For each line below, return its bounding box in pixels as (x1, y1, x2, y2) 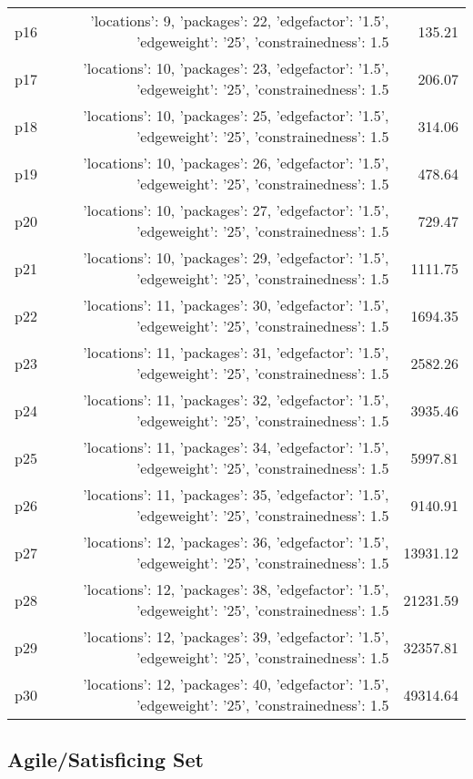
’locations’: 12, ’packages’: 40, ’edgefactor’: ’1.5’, (83, 673, 389, 694)
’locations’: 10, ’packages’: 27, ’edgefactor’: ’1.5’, (83, 200, 389, 220)
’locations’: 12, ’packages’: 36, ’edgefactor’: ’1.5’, (83, 531, 389, 552)
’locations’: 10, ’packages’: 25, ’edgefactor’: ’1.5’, (83, 105, 389, 126)
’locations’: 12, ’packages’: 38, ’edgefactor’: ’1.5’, (83, 579, 389, 600)
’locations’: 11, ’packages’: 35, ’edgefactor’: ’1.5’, (83, 484, 389, 505)
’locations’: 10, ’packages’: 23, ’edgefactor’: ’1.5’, (83, 57, 389, 78)
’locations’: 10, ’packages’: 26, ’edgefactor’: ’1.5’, (83, 152, 389, 173)
